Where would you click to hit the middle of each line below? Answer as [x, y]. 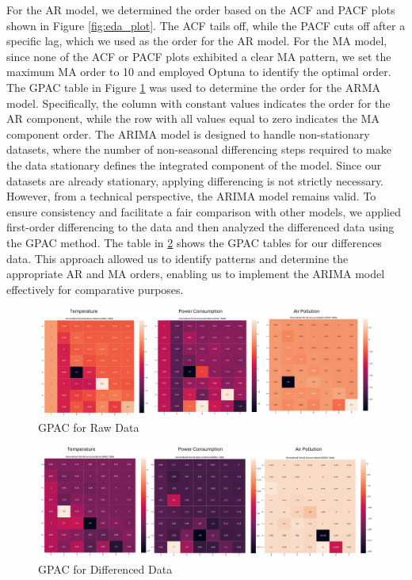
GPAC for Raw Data [89, 427]
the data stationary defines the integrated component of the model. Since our [194, 164]
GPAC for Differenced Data [105, 569]
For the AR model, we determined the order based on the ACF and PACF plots [201, 10]
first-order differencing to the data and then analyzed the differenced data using [200, 227]
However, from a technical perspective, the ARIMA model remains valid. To [191, 196]
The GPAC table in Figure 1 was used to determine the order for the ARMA [193, 87]
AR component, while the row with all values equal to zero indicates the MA [193, 118]
